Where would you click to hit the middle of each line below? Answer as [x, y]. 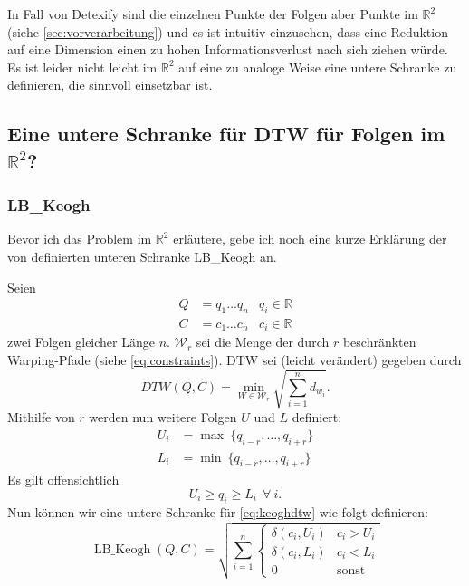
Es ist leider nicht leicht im [82, 67]
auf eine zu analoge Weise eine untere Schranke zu [318, 67]
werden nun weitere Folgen [163, 417]
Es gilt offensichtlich [63, 480]
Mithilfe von [41, 417]
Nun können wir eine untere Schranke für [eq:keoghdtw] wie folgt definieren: [218, 511]
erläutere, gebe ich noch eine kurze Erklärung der [310, 239]
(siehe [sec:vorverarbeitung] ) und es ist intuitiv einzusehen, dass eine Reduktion [228, 31]
